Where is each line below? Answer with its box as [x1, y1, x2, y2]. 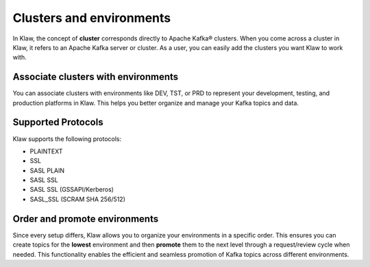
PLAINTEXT [29, 147, 63, 155]
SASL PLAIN [29, 166, 65, 175]
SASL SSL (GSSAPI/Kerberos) [29, 186, 114, 194]
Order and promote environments [12, 213, 159, 225]
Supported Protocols [12, 116, 103, 128]
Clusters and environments [12, 10, 171, 25]
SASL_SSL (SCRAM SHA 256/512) [29, 195, 126, 203]
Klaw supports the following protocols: [12, 134, 122, 143]
